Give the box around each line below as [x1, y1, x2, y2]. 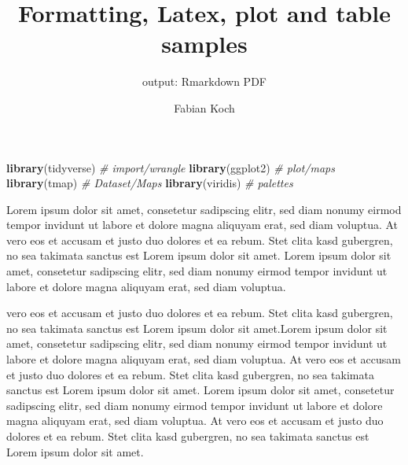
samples [161, 28, 248, 60]
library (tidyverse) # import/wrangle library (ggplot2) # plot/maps [6, 159, 335, 175]
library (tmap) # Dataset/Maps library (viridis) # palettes [6, 175, 293, 191]
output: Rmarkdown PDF [142, 73, 266, 90]
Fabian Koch [174, 99, 235, 116]
